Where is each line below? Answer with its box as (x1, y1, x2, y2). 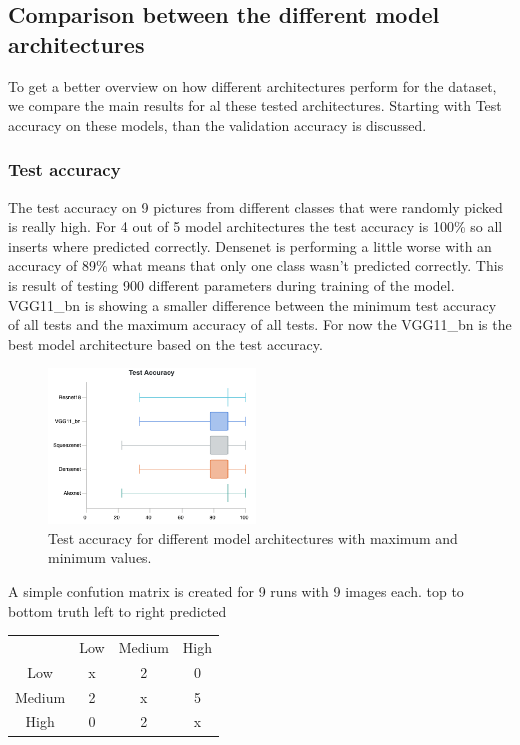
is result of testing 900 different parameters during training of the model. (8, 274, 455, 295)
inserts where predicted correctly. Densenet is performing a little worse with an (8, 235, 492, 256)
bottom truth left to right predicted (8, 600, 227, 621)
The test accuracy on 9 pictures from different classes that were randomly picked (8, 196, 503, 217)
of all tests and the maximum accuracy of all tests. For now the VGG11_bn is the (8, 314, 512, 335)
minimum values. (48, 547, 152, 568)
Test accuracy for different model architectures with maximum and (48, 527, 458, 548)
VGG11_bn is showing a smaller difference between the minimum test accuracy (8, 294, 497, 315)
